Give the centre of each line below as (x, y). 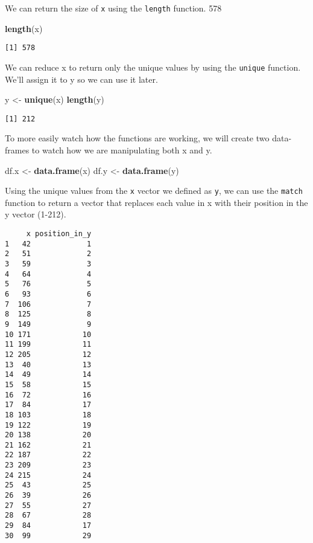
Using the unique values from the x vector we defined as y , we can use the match (154, 191)
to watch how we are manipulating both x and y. (122, 150)
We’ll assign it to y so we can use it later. (81, 79)
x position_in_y (59, 234)
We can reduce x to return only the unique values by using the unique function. (153, 67)
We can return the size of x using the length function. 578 (113, 8)
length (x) (24, 28)
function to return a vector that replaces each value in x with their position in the (156, 202)
